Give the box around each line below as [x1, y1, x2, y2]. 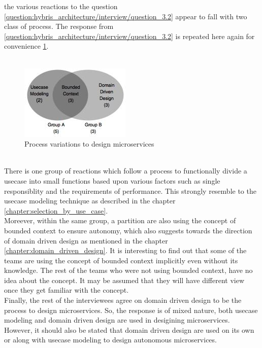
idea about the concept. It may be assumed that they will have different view [4, 274, 245, 285]
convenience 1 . [4, 41, 49, 51]
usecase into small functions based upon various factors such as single [4, 175, 220, 186]
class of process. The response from [4, 21, 114, 31]
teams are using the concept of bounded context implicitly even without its [4, 255, 238, 265]
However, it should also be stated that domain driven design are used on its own [4, 324, 254, 335]
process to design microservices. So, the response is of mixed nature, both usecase [4, 304, 258, 315]
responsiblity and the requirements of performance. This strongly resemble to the [4, 185, 256, 196]
